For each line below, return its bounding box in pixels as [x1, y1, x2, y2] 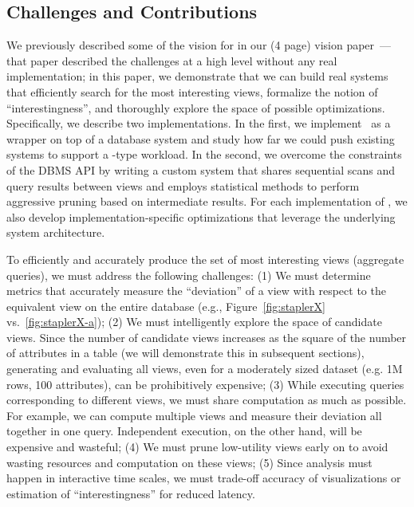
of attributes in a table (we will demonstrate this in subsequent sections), [6, 344, 365, 361]
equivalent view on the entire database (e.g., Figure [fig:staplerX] [6, 297, 325, 314]
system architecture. [6, 224, 105, 241]
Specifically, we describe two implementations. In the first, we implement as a [6, 115, 391, 132]
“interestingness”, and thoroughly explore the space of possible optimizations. [6, 99, 385, 116]
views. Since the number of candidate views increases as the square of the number [6, 328, 407, 345]
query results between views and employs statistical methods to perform [6, 177, 360, 194]
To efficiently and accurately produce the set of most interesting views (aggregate [6, 250, 404, 267]
